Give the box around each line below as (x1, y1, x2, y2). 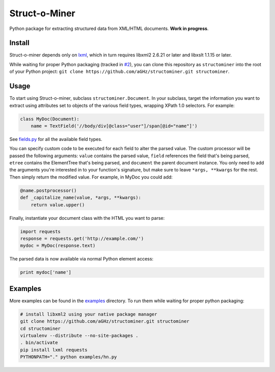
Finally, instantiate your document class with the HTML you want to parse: (9, 215, 165, 221)
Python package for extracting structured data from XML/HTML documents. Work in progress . (9, 25, 209, 32)
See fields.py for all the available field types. (9, 136, 102, 142)
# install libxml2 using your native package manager (20, 311, 157, 317)
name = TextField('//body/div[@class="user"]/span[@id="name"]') (31, 123, 198, 129)
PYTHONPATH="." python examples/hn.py (20, 354, 117, 360)
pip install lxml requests (20, 347, 88, 353)
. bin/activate (20, 340, 58, 346)
